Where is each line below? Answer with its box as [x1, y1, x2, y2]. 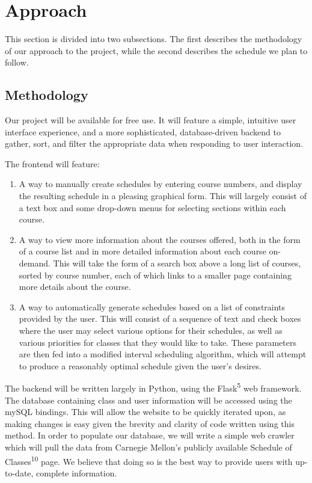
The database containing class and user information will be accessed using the [5, 393, 292, 406]
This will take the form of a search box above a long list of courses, [53, 257, 301, 269]
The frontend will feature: [5, 157, 100, 170]
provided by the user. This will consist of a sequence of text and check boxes [19, 312, 301, 325]
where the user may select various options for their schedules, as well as [19, 324, 283, 337]
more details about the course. [19, 280, 131, 293]
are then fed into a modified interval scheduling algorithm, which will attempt [19, 348, 307, 360]
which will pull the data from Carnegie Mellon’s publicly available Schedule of [5, 441, 292, 454]
